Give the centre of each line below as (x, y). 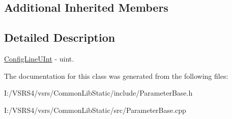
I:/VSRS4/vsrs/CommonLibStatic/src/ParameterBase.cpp (95, 110)
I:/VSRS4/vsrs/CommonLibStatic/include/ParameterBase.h (98, 93)
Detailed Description (60, 37)
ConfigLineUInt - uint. (39, 58)
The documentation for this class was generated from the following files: (116, 76)
